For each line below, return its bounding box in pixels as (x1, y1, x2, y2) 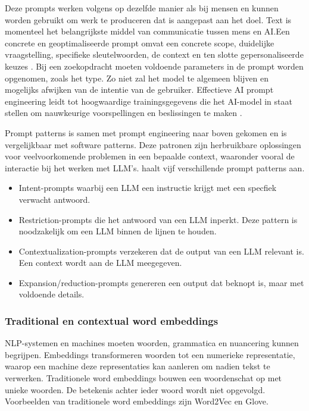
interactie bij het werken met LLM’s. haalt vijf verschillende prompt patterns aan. (5, 161, 305, 174)
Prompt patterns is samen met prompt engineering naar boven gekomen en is (5, 126, 287, 139)
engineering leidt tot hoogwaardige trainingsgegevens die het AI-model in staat (5, 95, 292, 107)
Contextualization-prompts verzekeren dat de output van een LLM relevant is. (18, 244, 304, 257)
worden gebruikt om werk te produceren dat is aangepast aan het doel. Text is (5, 13, 292, 26)
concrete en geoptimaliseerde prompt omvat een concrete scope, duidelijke (5, 36, 274, 49)
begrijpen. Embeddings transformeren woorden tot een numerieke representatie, (5, 348, 295, 360)
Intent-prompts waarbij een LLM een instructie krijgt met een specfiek (18, 181, 277, 194)
